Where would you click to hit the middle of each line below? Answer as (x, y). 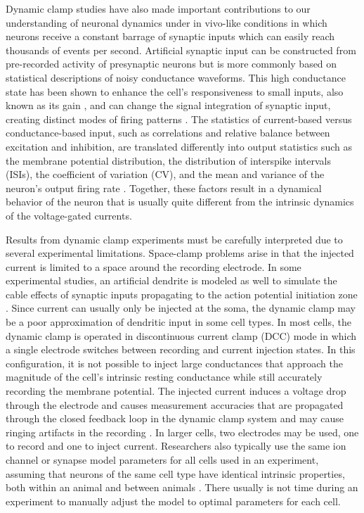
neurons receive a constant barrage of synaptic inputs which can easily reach (170, 36)
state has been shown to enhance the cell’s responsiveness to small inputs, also (175, 91)
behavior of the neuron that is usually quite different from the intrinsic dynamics (180, 202)
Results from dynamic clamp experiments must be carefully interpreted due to (174, 239)
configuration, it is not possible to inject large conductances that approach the (174, 363)
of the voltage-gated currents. (69, 215)
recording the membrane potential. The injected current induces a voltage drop (176, 391)
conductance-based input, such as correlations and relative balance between (168, 133)
